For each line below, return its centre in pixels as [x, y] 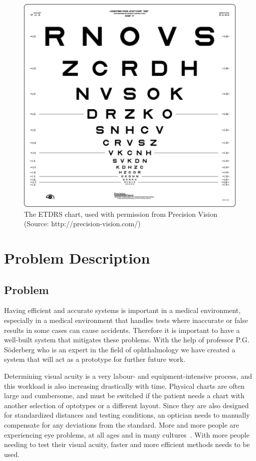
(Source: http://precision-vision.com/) [82, 224]
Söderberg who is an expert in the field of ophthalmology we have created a [120, 349]
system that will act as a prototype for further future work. [95, 359]
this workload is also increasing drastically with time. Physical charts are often [124, 385]
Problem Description [77, 258]
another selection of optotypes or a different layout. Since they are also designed [127, 405]
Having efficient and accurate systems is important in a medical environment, [123, 310]
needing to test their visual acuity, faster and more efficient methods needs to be [127, 444]
